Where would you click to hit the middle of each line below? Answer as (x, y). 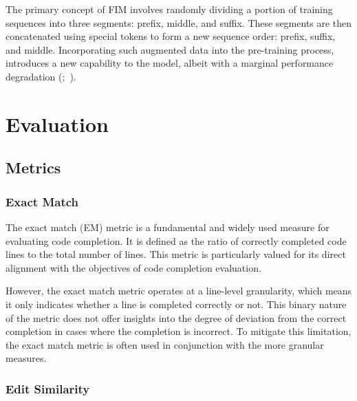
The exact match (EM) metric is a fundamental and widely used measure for (167, 227)
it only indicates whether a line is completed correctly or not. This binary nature (176, 304)
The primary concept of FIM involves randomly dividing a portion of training (169, 9)
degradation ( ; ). (41, 76)
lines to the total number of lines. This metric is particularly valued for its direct (176, 254)
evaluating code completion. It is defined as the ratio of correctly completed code (176, 240)
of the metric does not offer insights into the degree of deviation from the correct (176, 317)
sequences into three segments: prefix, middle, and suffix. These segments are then (179, 22)
